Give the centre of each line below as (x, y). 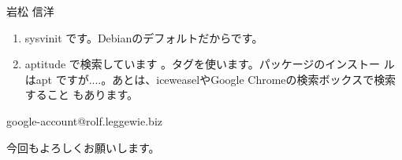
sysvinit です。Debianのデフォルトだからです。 (144, 37)
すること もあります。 (82, 95)
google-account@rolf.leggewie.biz (84, 120)
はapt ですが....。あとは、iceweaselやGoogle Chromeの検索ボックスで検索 (210, 79)
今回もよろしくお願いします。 (83, 147)
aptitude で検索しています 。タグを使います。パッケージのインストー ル (210, 64)
